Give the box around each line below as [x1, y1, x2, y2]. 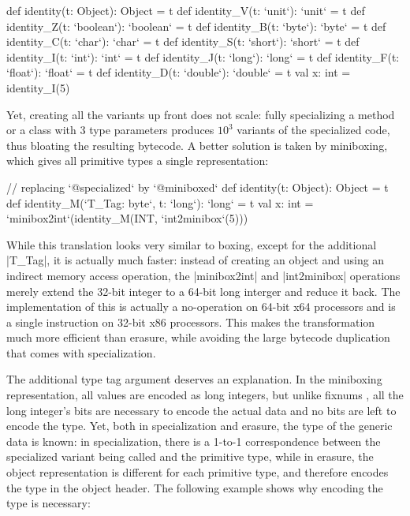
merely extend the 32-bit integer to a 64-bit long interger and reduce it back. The [6, 282, 401, 299]
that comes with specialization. [6, 344, 156, 361]
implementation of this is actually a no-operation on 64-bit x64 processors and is [6, 298, 396, 315]
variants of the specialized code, [237, 122, 390, 138]
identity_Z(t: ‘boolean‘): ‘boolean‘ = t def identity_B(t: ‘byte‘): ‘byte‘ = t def [6, 17, 386, 34]
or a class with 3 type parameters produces [6, 122, 214, 138]
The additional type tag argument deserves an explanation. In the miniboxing [6, 371, 382, 387]
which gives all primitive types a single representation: [6, 152, 269, 169]
